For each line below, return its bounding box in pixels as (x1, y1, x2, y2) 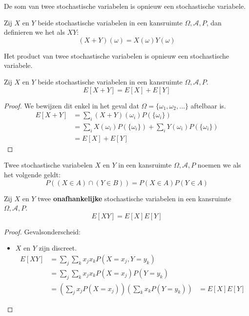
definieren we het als (4, 27, 65, 37)
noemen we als (197, 160, 241, 170)
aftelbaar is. (190, 100, 226, 110)
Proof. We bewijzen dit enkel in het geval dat (4, 100, 139, 110)
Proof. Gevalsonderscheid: (4, 226, 81, 236)
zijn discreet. (39, 243, 77, 253)
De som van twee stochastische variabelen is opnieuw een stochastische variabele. (4, 1, 246, 11)
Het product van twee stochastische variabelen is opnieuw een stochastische (4, 50, 229, 61)
